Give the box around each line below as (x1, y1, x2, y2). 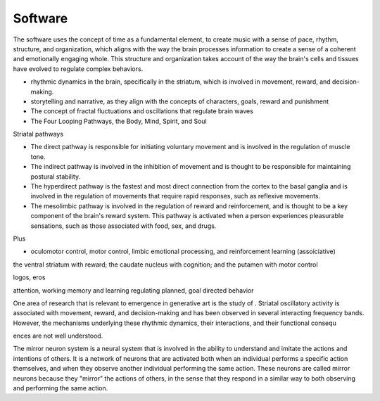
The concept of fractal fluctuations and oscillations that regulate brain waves (30, 107, 253, 115)
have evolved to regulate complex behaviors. (13, 64, 144, 73)
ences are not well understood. (13, 331, 103, 340)
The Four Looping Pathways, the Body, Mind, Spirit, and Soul (30, 117, 207, 125)
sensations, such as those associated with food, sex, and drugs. (30, 222, 217, 230)
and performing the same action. (13, 384, 108, 393)
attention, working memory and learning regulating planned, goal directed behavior (13, 286, 254, 295)
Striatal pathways (13, 130, 63, 139)
